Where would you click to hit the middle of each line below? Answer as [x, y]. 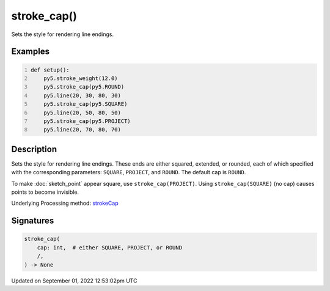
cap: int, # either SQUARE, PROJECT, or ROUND [110, 247]
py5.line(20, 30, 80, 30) [82, 95]
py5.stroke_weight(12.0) [81, 78]
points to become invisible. [45, 192]
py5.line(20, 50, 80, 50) [82, 112]
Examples [31, 52]
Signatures [33, 221]
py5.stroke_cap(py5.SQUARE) [86, 104]
